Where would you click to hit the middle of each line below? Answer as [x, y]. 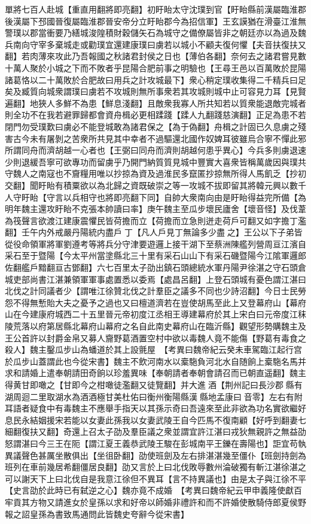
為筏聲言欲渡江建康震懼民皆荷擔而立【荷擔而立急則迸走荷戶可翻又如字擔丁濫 [155, 220]
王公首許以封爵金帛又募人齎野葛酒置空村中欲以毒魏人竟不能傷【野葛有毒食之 [155, 337]
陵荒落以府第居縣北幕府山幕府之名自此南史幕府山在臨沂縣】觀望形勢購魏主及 [155, 326]
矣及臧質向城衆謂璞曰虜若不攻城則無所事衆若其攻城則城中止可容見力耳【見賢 [155, 91]
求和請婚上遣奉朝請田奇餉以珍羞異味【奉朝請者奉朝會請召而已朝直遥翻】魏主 [155, 373]
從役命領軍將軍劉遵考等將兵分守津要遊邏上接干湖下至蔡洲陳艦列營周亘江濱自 [155, 243]
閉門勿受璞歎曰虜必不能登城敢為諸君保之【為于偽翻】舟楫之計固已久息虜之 [151, 126]
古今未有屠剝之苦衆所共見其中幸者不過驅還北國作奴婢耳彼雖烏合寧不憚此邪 [159, 138]
